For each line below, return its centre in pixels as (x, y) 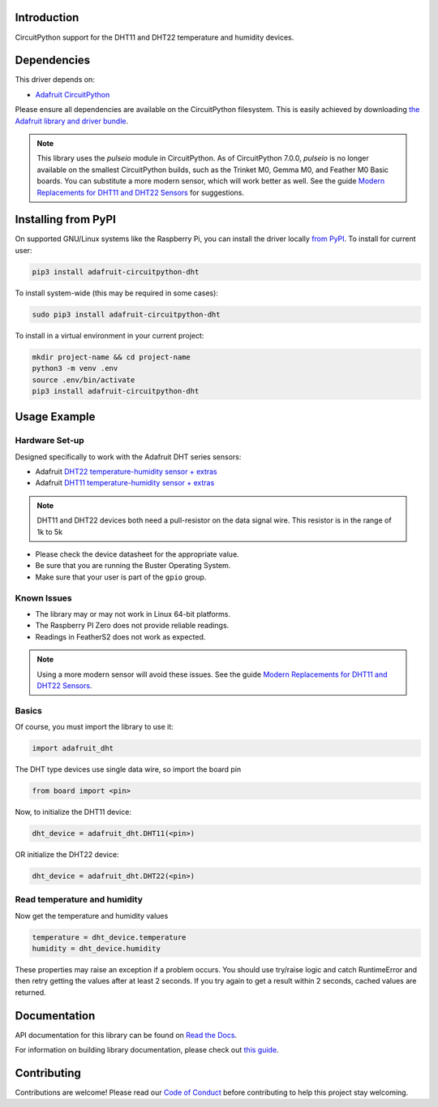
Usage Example (55, 417)
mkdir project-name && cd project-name (111, 357)
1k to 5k (50, 532)
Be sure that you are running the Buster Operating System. (133, 566)
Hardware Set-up (49, 441)
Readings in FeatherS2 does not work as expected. (120, 636)
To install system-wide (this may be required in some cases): (117, 293)
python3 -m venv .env (75, 368)
